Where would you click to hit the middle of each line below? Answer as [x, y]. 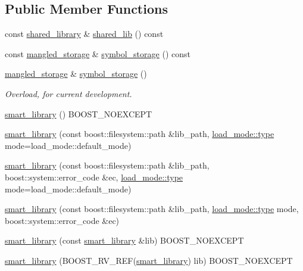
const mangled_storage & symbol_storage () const [98, 53]
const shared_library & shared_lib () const [84, 34]
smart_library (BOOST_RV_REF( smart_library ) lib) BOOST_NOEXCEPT [149, 260]
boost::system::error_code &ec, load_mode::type [94, 177]
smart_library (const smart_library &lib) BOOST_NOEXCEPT [124, 240]
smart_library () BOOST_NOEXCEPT [79, 113]
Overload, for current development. [68, 93]
